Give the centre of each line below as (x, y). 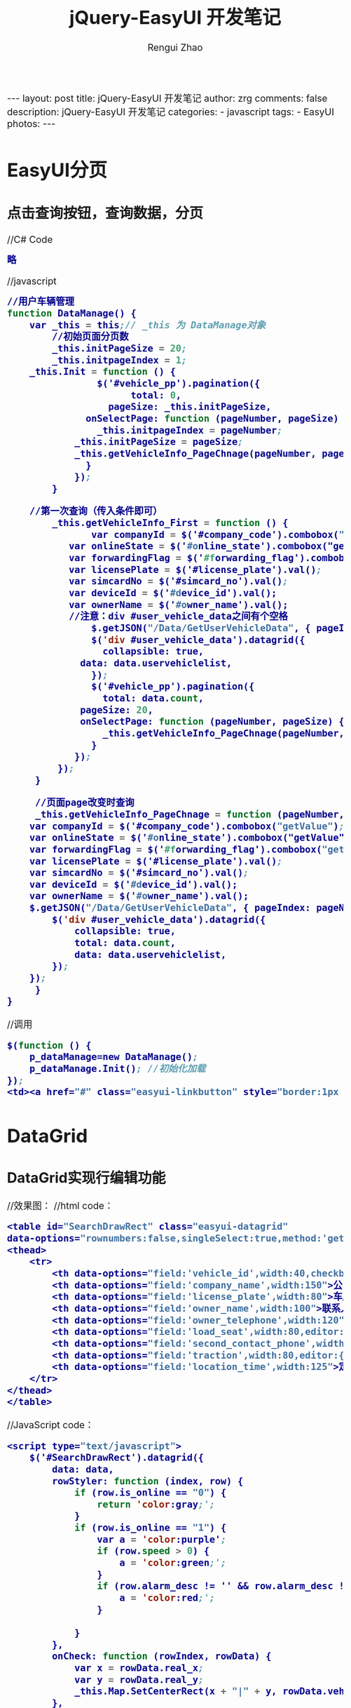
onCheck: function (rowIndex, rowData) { (161, 1656)
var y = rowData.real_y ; (139, 1680)
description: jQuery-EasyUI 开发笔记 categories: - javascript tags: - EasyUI (171, 112)
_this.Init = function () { (103, 372)
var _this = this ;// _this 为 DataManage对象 (147, 325)
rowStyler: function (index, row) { (147, 1481)
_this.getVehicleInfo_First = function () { (170, 523)
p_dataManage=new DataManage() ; (114, 1057)
